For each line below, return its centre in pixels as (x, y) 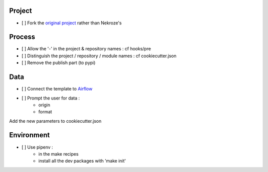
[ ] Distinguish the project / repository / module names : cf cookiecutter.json (99, 56)
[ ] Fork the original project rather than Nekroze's (71, 23)
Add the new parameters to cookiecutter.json (55, 121)
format (45, 112)
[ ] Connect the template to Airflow (57, 89)
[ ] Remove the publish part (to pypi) (59, 63)
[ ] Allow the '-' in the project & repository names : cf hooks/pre (86, 49)
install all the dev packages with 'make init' (82, 161)
